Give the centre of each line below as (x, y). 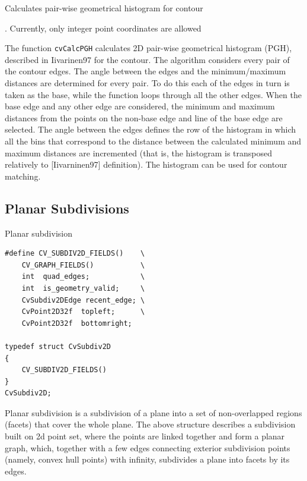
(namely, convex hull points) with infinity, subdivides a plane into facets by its (147, 459)
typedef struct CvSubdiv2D (58, 346)
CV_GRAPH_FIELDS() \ (83, 265)
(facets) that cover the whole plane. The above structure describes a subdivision (150, 424)
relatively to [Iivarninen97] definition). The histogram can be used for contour (146, 164)
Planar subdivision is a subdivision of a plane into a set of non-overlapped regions (153, 412)
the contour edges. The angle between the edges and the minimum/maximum (145, 71)
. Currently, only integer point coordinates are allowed (103, 28)
